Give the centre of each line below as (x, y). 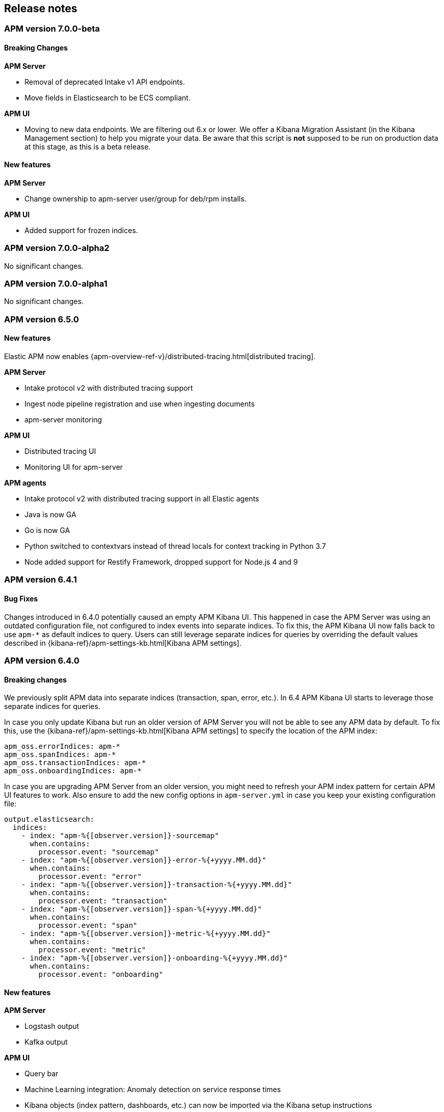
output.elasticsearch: (49, 819)
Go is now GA (47, 530)
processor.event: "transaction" (103, 901)
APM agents (25, 483)
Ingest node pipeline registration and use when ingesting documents (140, 403)
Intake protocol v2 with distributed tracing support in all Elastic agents (142, 498)
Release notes (41, 8)
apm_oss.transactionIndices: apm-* (75, 763)
